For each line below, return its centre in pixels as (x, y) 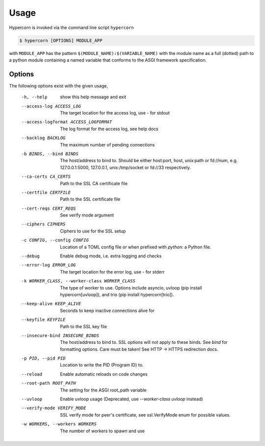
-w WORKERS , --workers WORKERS (59, 424)
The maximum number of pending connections (107, 144)
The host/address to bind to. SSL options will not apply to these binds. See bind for (144, 342)
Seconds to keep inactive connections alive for (107, 310)
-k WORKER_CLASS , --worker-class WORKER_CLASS (78, 281)
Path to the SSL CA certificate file (94, 183)
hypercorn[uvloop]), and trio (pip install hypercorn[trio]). (117, 294)
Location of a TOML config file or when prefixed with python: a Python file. (135, 247)
